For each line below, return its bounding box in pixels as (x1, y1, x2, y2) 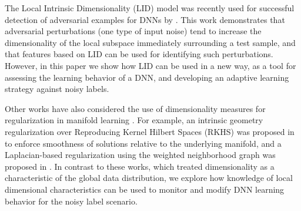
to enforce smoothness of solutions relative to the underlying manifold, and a (5, 137, 282, 149)
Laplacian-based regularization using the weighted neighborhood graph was (5, 149, 276, 161)
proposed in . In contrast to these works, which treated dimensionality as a (5, 160, 275, 172)
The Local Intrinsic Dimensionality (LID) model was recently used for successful (5, 2, 295, 14)
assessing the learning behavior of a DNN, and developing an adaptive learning (5, 71, 289, 83)
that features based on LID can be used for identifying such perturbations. (5, 48, 273, 60)
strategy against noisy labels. (5, 83, 109, 95)
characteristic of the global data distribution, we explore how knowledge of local (5, 172, 293, 184)
